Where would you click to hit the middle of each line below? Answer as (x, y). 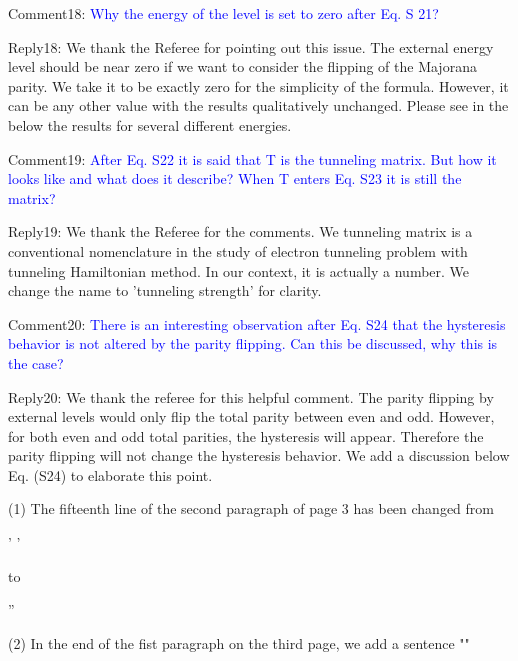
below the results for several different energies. (150, 124)
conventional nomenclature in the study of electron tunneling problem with (238, 250)
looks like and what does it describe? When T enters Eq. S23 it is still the (235, 178)
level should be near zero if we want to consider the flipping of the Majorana (242, 66)
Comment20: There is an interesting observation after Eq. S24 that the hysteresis (257, 323)
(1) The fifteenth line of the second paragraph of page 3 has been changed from (251, 508)
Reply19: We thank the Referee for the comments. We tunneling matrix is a (240, 231)
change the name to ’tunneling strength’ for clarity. (165, 290)
